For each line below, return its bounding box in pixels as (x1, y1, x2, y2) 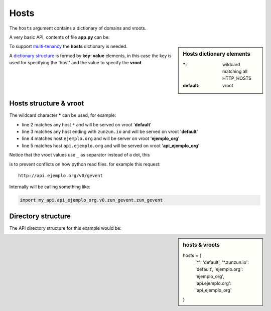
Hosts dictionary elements (183, 51, 250, 58)
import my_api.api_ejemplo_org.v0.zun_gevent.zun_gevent (20, 197, 163, 203)
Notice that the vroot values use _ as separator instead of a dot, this (9, 152, 150, 158)
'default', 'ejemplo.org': (195, 266, 243, 272)
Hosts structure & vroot (9, 99, 84, 108)
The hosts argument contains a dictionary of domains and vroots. (9, 25, 147, 31)
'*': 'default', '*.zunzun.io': (195, 259, 249, 265)
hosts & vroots (183, 241, 220, 248)
